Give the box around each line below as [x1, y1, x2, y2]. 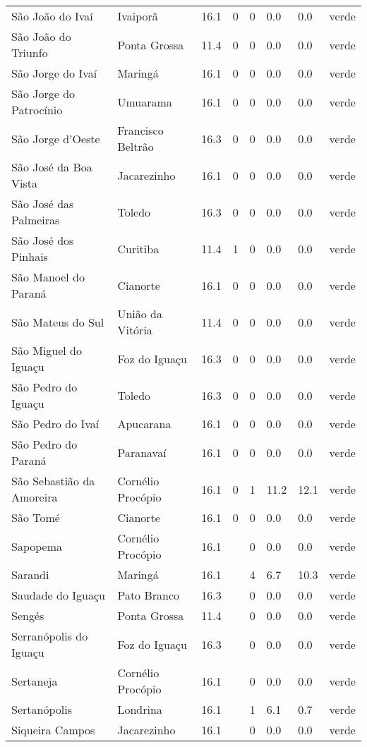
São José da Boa [11, 159, 92, 175]
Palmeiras [11, 212, 60, 228]
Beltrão [117, 138, 154, 154]
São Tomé [11, 509, 60, 526]
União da [117, 305, 163, 322]
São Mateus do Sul [11, 313, 104, 330]
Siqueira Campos [11, 722, 95, 738]
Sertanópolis [11, 701, 72, 717]
